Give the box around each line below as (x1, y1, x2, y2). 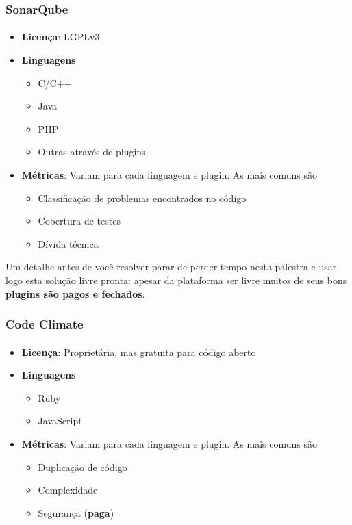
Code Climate (5, 316, 84, 333)
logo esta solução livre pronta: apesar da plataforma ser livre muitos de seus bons (5, 272, 347, 287)
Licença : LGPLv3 (21, 29, 100, 44)
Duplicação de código (38, 459, 127, 474)
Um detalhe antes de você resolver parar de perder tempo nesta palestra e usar (5, 259, 337, 274)
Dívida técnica (38, 236, 99, 251)
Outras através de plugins (38, 144, 146, 159)
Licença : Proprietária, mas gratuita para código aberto (21, 344, 256, 359)
